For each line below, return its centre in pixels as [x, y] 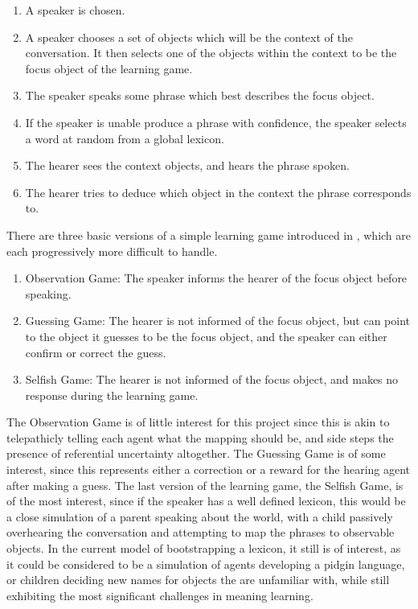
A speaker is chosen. [75, 10]
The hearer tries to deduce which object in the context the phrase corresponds [218, 192]
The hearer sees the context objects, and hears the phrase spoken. [187, 165]
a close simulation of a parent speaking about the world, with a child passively [200, 516]
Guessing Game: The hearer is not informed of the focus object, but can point [217, 321]
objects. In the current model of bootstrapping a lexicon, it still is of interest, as [204, 548]
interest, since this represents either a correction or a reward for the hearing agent [209, 469]
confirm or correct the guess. [96, 352]
